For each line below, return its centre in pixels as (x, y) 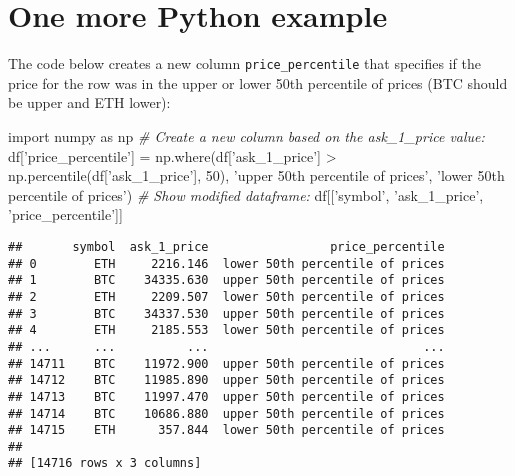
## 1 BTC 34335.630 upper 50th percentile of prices (226, 280)
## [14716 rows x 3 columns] (105, 463)
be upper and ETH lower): (89, 102)
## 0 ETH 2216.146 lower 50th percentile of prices (226, 263)
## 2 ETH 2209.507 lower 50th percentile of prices (226, 296)
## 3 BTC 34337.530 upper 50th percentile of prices (226, 313)
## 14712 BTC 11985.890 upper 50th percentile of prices (226, 380)
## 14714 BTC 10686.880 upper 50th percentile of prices (226, 413)
